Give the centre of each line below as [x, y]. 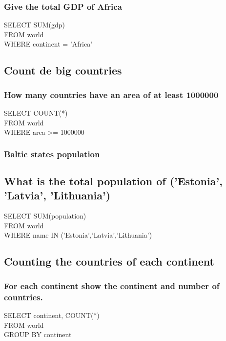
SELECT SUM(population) [45, 216]
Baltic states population [52, 154]
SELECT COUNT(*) [36, 113]
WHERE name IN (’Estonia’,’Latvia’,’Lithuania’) [78, 235]
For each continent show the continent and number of [112, 285]
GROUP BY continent [38, 334]
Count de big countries [63, 70]
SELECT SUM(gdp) [35, 25]
